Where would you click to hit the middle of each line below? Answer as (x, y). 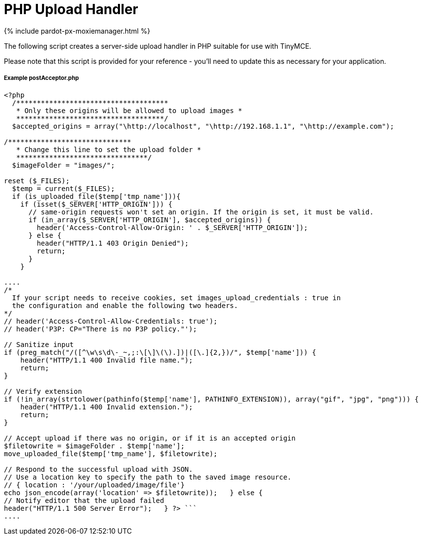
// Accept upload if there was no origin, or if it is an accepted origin (150, 438)
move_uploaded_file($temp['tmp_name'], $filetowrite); (111, 453)
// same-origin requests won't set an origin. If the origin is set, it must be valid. (201, 212)
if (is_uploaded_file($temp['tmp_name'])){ (96, 196)
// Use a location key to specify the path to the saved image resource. (148, 477)
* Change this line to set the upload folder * (109, 149)
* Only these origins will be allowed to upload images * (129, 110)
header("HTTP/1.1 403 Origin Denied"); (113, 243)
